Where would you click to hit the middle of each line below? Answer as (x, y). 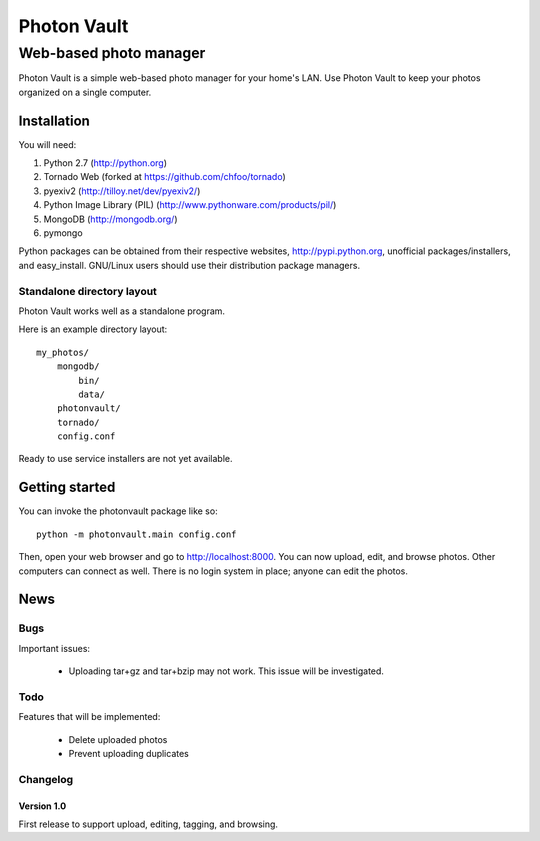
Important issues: (54, 648)
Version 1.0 (42, 806)
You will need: (47, 144)
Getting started (67, 487)
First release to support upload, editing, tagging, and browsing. (148, 824)
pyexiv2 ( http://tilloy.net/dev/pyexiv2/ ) (122, 191)
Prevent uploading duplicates (129, 754)
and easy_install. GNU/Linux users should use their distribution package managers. (189, 265)
